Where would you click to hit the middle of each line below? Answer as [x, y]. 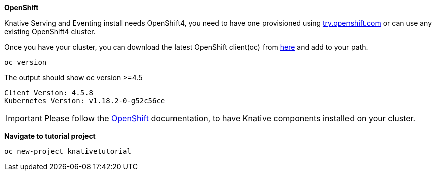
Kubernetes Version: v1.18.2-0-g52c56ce [85, 101]
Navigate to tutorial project [50, 136]
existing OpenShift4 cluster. [50, 31]
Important [24, 118]
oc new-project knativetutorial [68, 151]
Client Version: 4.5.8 [49, 93]
